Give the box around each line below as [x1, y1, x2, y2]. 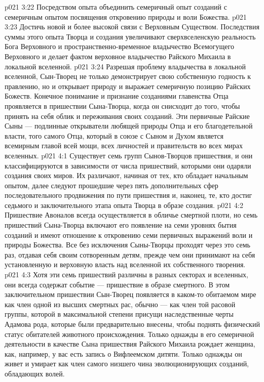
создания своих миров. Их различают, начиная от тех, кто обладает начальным [5, 170, 248, 181]
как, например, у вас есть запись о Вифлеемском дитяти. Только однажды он [5, 348, 242, 359]
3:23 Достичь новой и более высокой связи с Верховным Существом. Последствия [5, 21, 259, 32]
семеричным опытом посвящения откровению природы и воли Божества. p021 [5, 11, 247, 22]
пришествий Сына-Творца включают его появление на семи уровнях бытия [5, 220, 237, 230]
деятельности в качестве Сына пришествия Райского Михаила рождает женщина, [5, 338, 255, 349]
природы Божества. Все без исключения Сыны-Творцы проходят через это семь [5, 239, 250, 250]
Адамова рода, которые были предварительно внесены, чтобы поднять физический [5, 319, 260, 329]
